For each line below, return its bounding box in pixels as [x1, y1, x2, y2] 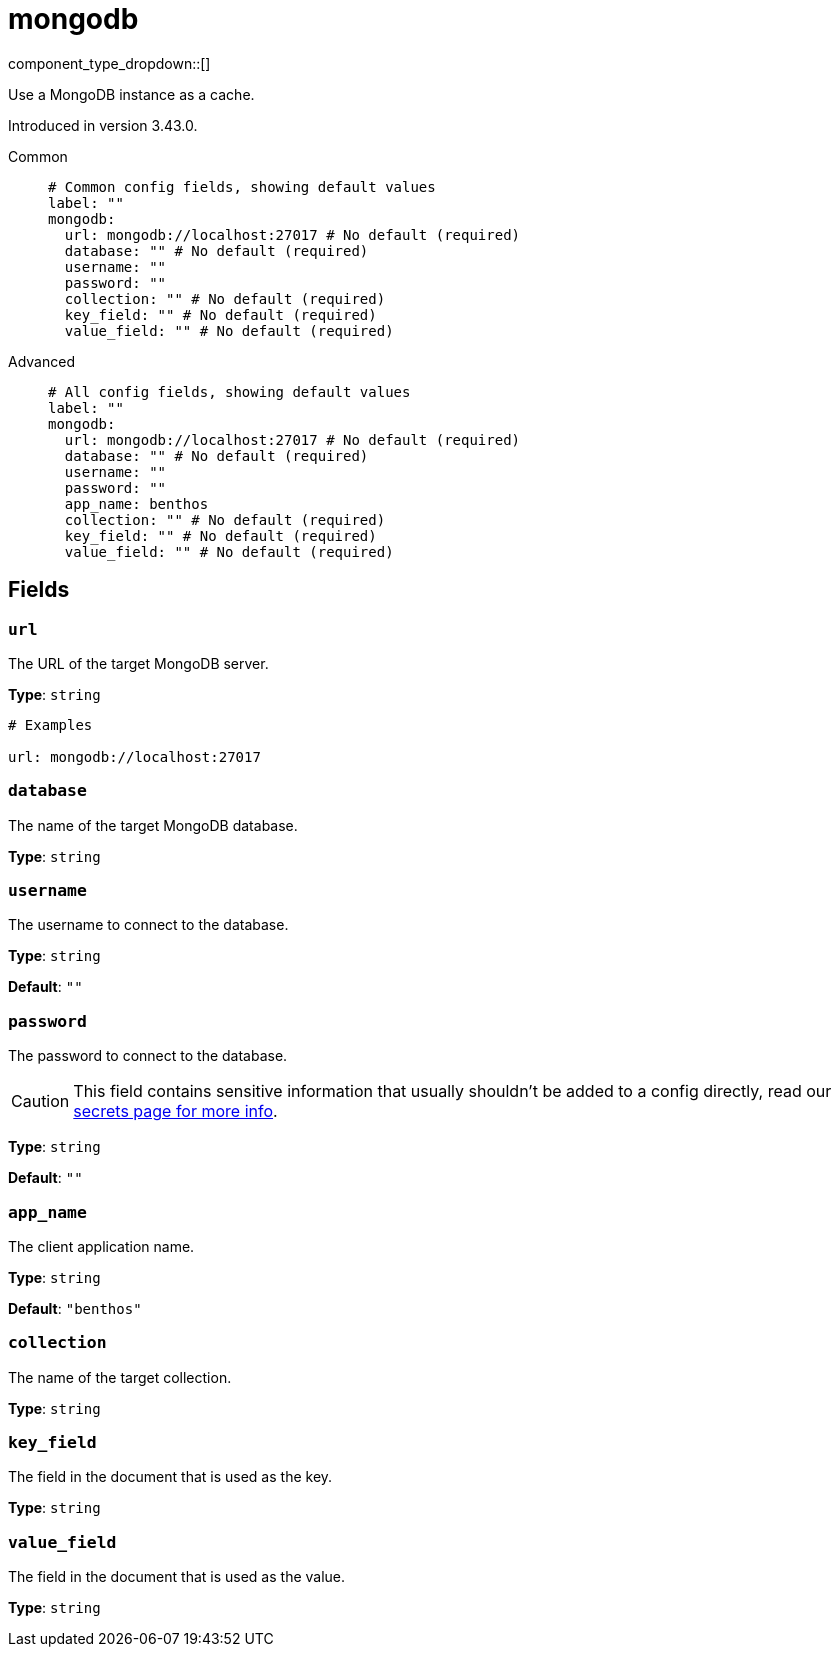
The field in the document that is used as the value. [8, 1568, 346, 1586]
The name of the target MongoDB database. [8, 816, 298, 834]
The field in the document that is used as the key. [8, 1468, 333, 1486]
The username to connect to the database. [8, 916, 289, 934]
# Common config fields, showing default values [48, 178, 436, 195]
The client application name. [8, 1237, 195, 1255]
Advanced [8, 352, 75, 370]
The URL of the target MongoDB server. [8, 654, 269, 672]
